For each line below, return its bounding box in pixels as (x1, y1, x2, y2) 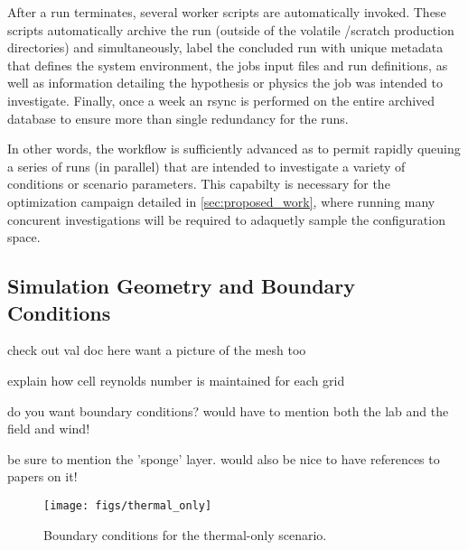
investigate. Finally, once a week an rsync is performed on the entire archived (7, 90, 435, 109)
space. (7, 228, 41, 247)
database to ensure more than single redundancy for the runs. (7, 108, 349, 127)
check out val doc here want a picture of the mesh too (7, 340, 306, 359)
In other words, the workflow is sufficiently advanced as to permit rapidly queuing (7, 139, 461, 158)
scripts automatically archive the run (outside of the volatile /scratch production (7, 20, 454, 39)
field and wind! (7, 419, 90, 438)
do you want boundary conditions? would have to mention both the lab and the (7, 401, 449, 420)
